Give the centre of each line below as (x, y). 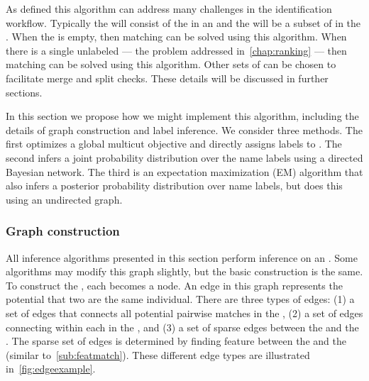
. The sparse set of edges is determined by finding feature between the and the (176, 341)
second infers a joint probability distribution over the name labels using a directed (184, 157)
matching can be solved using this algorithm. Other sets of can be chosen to (171, 64)
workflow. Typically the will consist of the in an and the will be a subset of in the (183, 22)
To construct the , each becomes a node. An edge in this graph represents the (174, 285)
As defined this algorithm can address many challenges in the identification (169, 9)
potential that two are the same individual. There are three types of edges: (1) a (180, 299)
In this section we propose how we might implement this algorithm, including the (182, 116)
